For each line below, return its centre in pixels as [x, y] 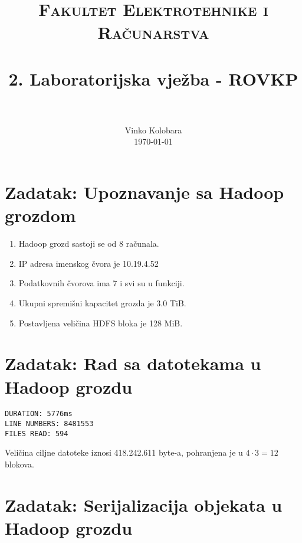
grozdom [40, 215]
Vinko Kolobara [153, 130]
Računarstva [153, 32]
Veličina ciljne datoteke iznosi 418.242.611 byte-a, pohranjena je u [124, 452]
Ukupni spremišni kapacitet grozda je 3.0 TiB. [102, 302]
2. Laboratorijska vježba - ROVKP [153, 78]
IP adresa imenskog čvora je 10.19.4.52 [88, 263]
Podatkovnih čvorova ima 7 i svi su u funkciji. [101, 283]
